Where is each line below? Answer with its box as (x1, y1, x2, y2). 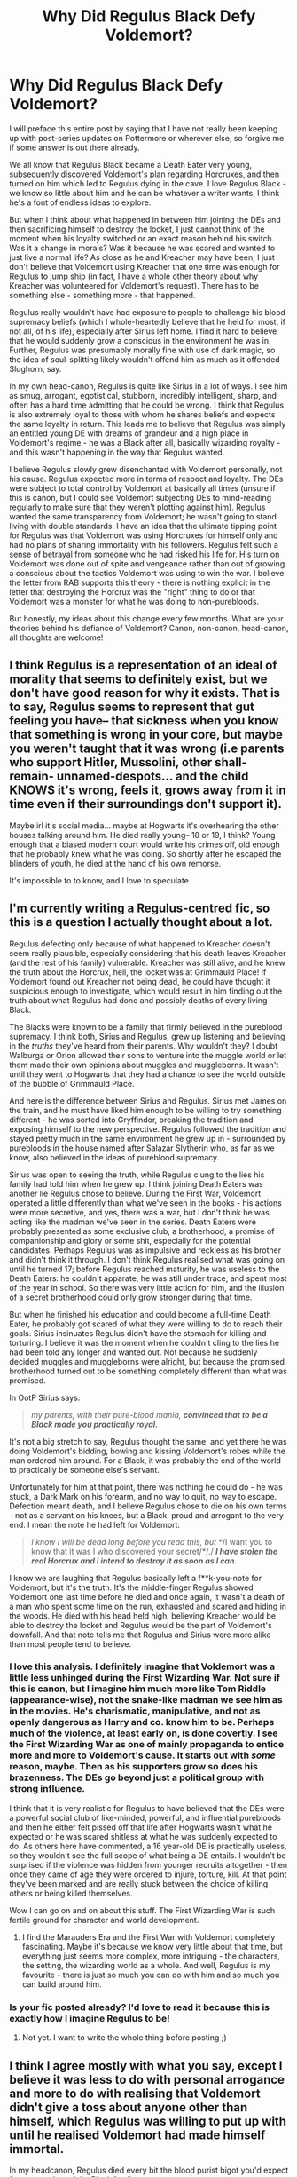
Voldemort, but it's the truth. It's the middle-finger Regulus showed (9, 1582, 254, 1593)
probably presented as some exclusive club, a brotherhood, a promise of (9, 1225, 275, 1236)
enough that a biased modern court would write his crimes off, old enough (9, 839, 281, 850)
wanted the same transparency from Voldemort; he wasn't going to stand (9, 511, 277, 521)
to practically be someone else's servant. (9, 1464, 160, 1475)
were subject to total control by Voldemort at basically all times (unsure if (9, 482, 277, 494)
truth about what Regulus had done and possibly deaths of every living (9, 994, 268, 1005)
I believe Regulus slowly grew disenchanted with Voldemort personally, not (9, 463, 283, 474)
